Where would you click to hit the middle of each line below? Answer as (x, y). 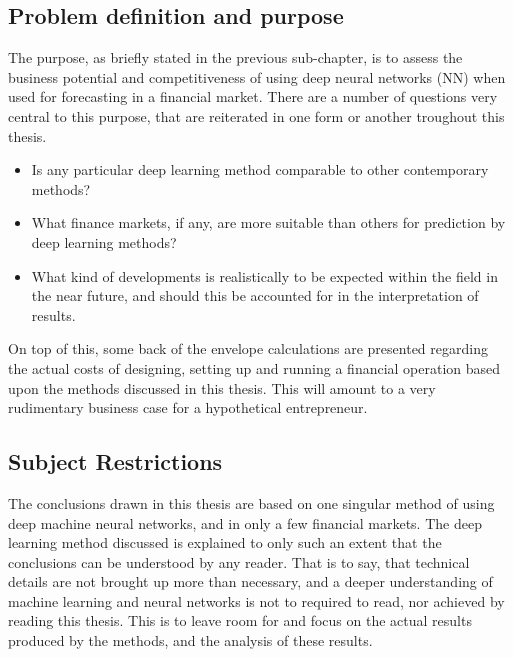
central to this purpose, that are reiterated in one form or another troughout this (256, 115)
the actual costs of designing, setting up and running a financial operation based (254, 367)
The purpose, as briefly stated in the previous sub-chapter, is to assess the (235, 57)
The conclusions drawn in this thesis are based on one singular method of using (251, 502)
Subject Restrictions (115, 461)
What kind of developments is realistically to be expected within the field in (264, 275)
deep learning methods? (104, 241)
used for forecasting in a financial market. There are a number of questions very (253, 96)
